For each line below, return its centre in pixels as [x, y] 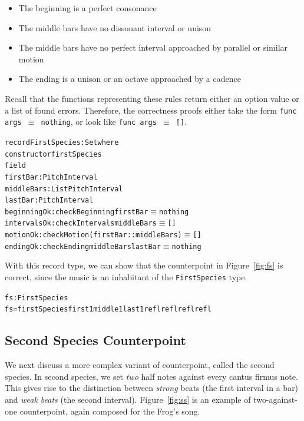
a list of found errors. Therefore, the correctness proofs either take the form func [151, 110]
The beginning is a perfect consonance [87, 8]
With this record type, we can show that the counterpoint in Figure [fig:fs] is [144, 265]
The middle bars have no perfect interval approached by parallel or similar [153, 47]
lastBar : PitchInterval [49, 200]
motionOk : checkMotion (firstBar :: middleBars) [93, 235]
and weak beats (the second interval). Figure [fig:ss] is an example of [128, 399]
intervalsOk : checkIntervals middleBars [81, 223]
